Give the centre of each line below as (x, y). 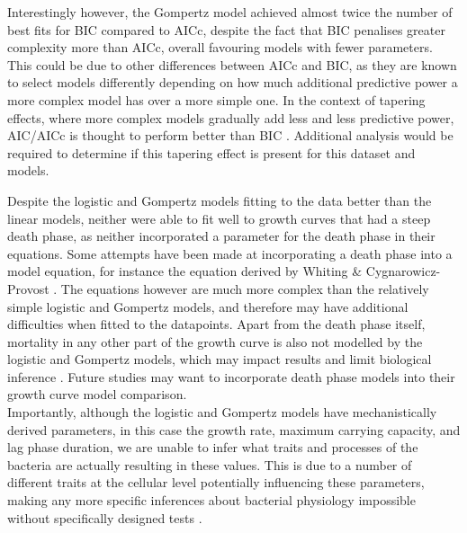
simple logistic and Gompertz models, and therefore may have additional (208, 306)
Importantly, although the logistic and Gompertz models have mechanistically (222, 412)
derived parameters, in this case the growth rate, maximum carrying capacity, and (234, 429)
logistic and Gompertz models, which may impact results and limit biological (220, 359)
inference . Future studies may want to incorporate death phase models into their (231, 376)
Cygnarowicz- (403, 271)
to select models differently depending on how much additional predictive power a (233, 82)
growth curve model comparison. (97, 394)
